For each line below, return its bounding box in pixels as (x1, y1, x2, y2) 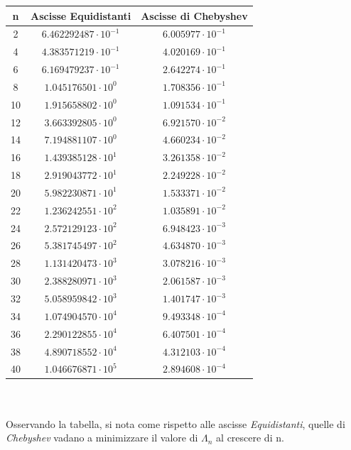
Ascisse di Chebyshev (141, 8, 248, 23)
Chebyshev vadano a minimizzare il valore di (6, 430, 198, 445)
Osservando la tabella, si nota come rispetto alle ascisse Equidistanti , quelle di (6, 416, 345, 431)
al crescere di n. (216, 430, 284, 445)
